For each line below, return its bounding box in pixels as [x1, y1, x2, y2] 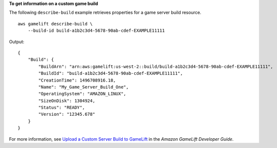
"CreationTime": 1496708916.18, [38, 77, 116, 83]
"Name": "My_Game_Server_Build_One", [38, 84, 129, 90]
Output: [9, 39, 24, 44]
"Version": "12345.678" [38, 111, 95, 117]
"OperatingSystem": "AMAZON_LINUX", [38, 91, 127, 97]
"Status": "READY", [38, 105, 85, 110]
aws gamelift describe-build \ [18, 21, 93, 26]
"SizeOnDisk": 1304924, [38, 98, 95, 104]
